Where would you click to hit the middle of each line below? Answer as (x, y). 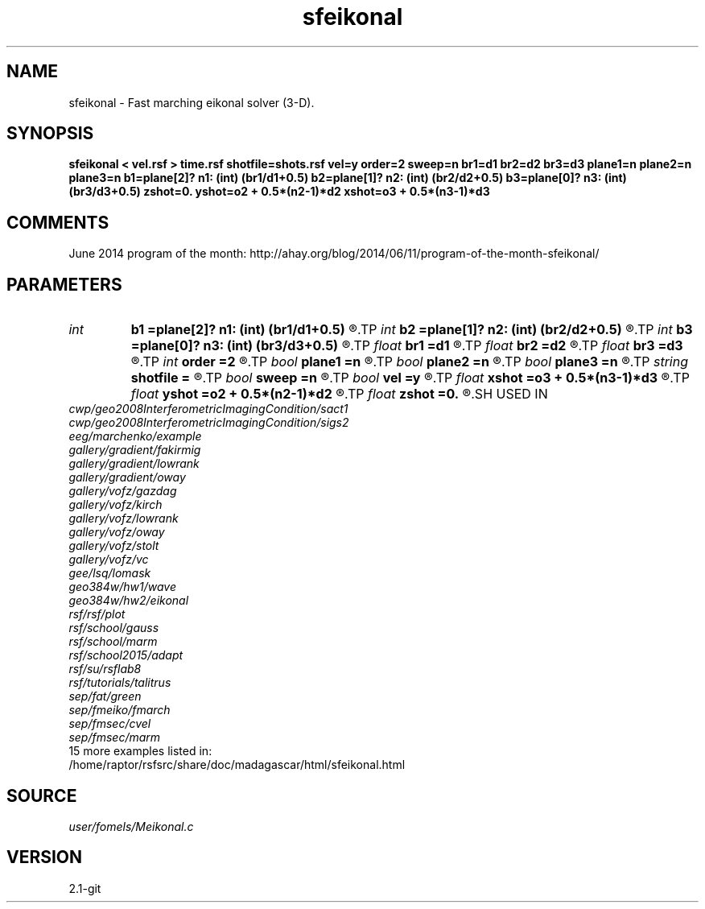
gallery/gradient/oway (127, 477)
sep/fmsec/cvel (110, 724)
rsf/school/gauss (114, 628)
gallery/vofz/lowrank (124, 519)
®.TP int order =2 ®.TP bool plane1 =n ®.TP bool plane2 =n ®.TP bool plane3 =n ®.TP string (409, 362)
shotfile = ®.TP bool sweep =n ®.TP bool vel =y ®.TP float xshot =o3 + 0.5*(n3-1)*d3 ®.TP (410, 378)
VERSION (45, 857)
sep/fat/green (105, 696)
